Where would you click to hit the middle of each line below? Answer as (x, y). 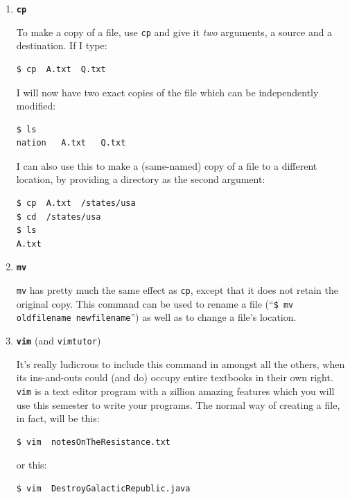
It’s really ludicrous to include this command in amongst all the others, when (181, 364)
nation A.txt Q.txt (71, 143)
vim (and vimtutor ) (59, 341)
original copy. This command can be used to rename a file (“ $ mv (155, 303)
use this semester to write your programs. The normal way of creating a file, (178, 404)
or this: (32, 465)
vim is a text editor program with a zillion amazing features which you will (175, 391)
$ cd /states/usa (59, 217)
